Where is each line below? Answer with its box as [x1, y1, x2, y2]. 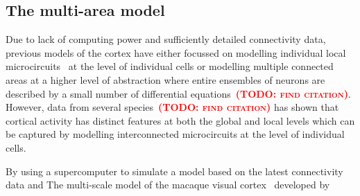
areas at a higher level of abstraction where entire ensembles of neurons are [6, 72, 325, 87]
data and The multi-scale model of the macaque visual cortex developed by [6, 177, 330, 192]
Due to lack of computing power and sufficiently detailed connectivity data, [6, 32, 326, 46]
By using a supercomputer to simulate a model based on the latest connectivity [6, 163, 343, 178]
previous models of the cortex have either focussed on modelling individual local [6, 45, 346, 60]
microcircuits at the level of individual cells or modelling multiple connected [6, 59, 334, 73]
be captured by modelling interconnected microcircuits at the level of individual [6, 127, 345, 141]
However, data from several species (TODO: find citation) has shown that [6, 100, 339, 114]
